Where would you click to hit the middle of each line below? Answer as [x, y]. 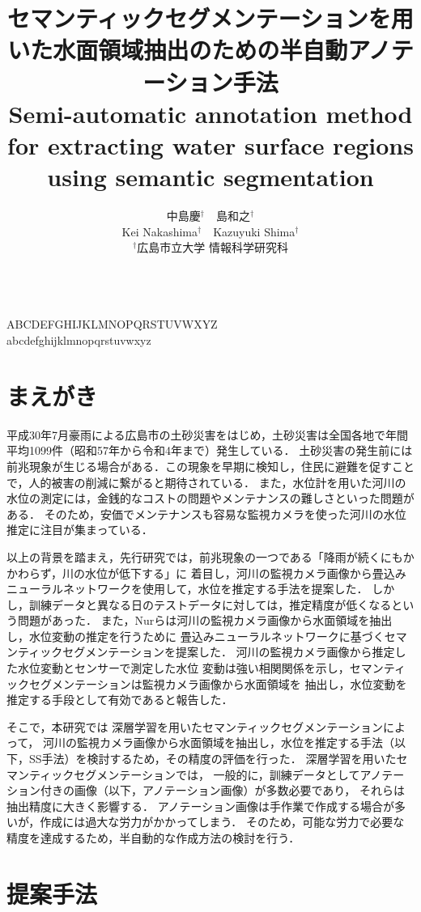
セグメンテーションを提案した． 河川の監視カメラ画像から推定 [229, 652]
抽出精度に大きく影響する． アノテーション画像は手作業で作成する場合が [201, 806]
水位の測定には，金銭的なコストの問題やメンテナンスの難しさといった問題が [210, 498]
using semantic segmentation [210, 177]
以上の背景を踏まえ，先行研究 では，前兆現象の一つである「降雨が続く [193, 556]
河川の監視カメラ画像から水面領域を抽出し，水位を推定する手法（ [218, 742]
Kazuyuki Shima [254, 231]
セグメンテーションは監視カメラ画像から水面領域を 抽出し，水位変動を [218, 683]
